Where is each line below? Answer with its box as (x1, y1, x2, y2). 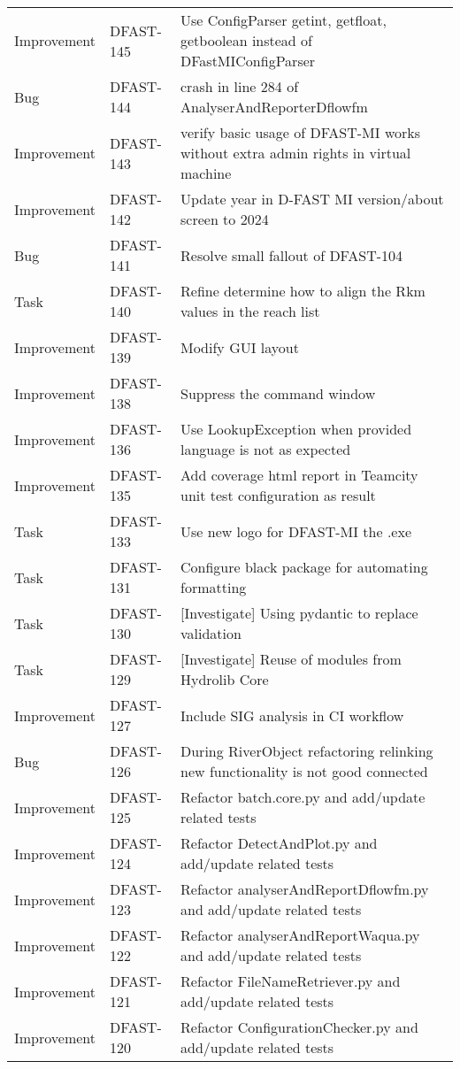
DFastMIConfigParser (180, 50, 316, 71)
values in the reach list (180, 301, 320, 321)
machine (180, 163, 232, 183)
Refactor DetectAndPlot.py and (180, 833, 378, 853)
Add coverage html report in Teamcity (180, 465, 418, 485)
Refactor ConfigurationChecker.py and (180, 1017, 418, 1037)
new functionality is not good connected (180, 761, 428, 781)
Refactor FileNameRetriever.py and (180, 971, 401, 991)
